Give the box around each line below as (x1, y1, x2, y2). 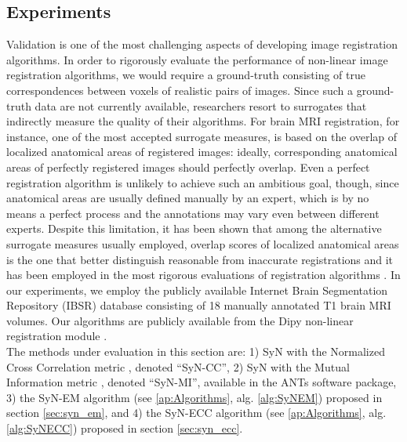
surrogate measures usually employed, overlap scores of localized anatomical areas (6, 235, 399, 252)
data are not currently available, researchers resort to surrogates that (35, 97, 367, 114)
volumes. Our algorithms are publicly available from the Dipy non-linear (6, 312, 354, 328)
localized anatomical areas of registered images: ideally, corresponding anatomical (6, 143, 398, 160)
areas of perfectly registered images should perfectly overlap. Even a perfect (6, 158, 370, 175)
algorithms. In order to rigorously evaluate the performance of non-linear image (6, 51, 388, 67)
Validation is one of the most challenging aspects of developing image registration (6, 36, 398, 53)
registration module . (6, 328, 107, 344)
